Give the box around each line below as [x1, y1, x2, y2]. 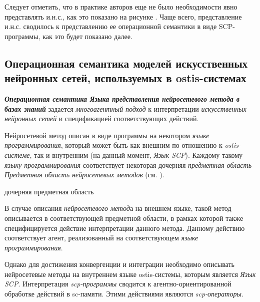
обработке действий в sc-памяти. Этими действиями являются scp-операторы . [4, 288, 243, 299]
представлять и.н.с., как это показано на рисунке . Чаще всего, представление [4, 11, 242, 22]
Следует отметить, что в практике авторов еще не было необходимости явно [4, 2, 237, 12]
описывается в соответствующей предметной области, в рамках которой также [4, 212, 243, 223]
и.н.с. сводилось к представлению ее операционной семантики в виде [4, 21, 217, 32]
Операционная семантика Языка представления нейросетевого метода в [4, 93, 239, 104]
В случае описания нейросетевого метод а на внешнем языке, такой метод [4, 203, 231, 213]
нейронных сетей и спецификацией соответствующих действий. [4, 113, 199, 124]
